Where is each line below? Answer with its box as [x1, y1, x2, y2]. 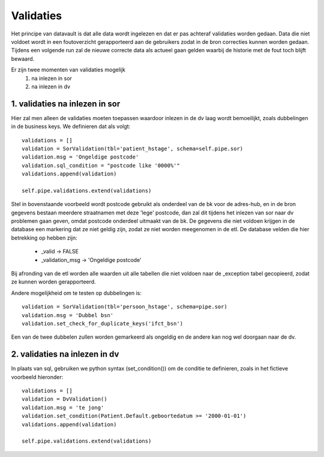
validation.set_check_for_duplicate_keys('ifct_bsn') [22, 320, 183, 327]
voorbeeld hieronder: [11, 373, 64, 381]
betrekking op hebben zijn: [11, 234, 77, 241]
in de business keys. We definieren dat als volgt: [11, 123, 131, 130]
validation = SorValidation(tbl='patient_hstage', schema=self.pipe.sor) [22, 145, 244, 152]
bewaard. [11, 55, 35, 62]
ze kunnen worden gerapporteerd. [11, 278, 96, 285]
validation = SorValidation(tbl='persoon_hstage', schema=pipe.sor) [22, 303, 227, 310]
